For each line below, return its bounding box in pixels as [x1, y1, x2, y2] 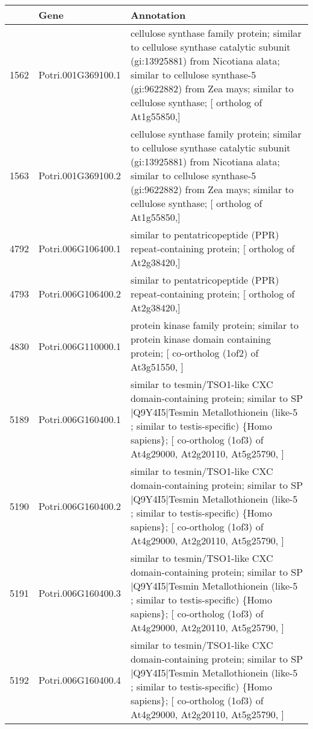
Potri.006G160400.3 [39, 585, 121, 600]
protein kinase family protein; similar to [130, 318, 299, 332]
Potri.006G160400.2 [39, 498, 121, 513]
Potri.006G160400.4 [39, 672, 121, 687]
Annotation [130, 8, 186, 22]
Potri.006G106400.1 [39, 241, 121, 255]
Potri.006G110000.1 [39, 339, 121, 353]
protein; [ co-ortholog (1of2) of [130, 346, 259, 360]
